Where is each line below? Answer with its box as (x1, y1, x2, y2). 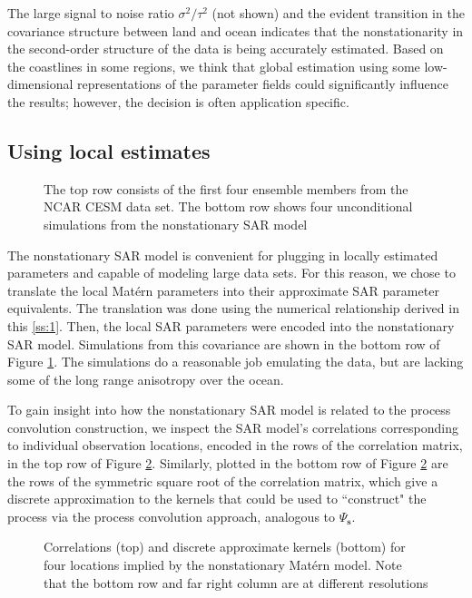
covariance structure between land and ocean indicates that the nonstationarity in (7, 21, 464, 40)
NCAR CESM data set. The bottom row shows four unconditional (44, 197, 413, 216)
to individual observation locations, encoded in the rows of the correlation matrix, (7, 436, 463, 455)
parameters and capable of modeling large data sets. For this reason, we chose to (7, 263, 456, 282)
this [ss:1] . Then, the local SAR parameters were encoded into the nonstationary (7, 316, 455, 335)
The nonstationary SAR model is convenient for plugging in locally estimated (7, 245, 438, 264)
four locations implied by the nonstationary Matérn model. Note (44, 555, 402, 574)
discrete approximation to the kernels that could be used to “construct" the (7, 489, 427, 508)
